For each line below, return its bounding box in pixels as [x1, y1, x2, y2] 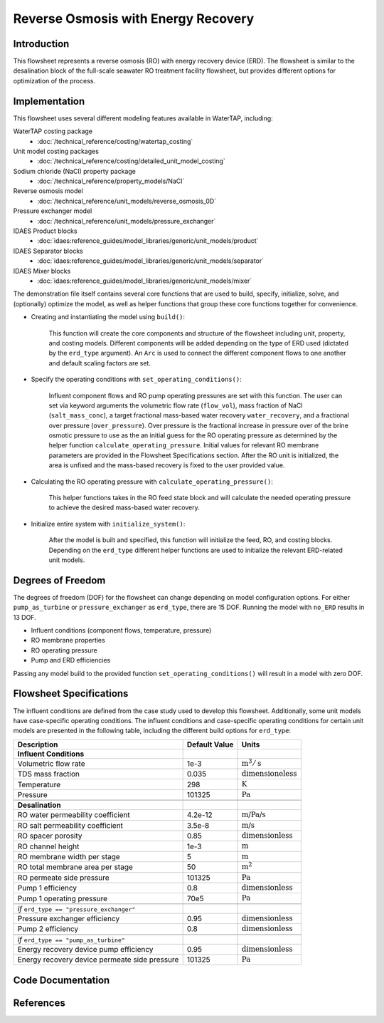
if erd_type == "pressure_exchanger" [17, 903, 136, 913]
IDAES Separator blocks [13, 246, 83, 255]
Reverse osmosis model [13, 187, 83, 195]
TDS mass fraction [17, 769, 80, 779]
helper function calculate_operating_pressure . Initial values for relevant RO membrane [48, 441, 319, 450]
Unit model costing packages [13, 147, 100, 155]
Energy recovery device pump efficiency [17, 944, 154, 954]
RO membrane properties [31, 636, 106, 645]
